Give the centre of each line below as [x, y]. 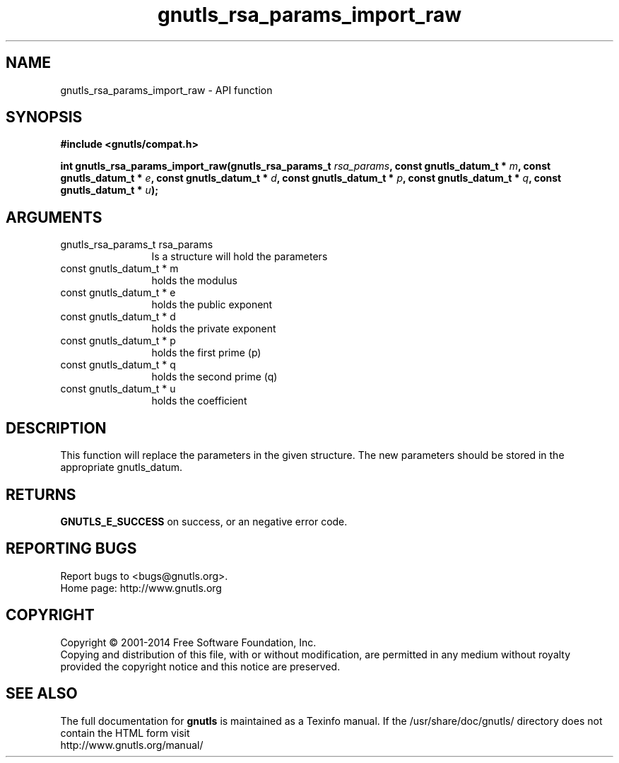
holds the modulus [194, 281]
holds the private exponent [214, 329]
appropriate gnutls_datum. [122, 467]
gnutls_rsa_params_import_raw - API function [166, 90]
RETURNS [41, 494]
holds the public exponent [212, 305]
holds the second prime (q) [214, 377]
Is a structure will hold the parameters [240, 257]
